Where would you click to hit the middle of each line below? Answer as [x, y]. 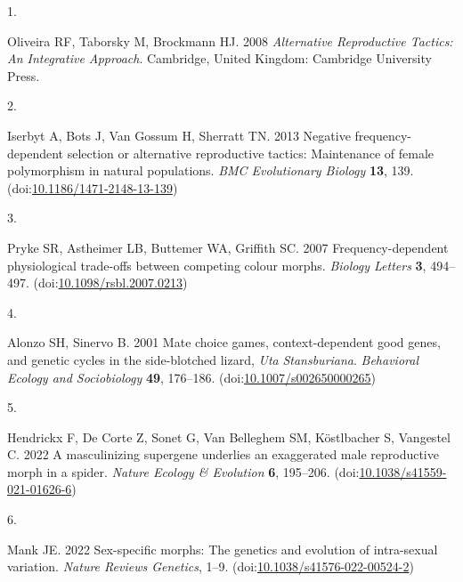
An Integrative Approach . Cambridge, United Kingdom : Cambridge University [219, 58]
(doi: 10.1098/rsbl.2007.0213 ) [110, 283]
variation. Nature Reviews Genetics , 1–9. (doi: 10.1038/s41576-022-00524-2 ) [211, 566]
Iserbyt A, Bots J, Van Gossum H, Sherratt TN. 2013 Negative [179, 135]
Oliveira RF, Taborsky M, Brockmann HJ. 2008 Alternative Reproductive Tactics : [230, 40]
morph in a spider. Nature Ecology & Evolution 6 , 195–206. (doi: [183, 471]
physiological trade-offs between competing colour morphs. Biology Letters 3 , [217, 265]
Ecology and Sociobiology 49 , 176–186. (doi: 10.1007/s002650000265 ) [191, 377]
